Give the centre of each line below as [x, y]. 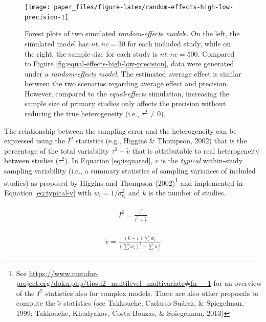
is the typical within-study [202, 160]
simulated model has [57, 43]
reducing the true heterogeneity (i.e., [82, 114]
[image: [38, 7]
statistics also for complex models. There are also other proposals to [152, 293]
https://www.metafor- [64, 273]
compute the [36, 303]
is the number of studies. [187, 192]
